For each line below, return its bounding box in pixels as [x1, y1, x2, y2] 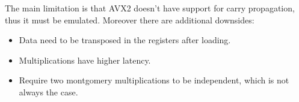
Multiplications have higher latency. [19, 53, 151, 66]
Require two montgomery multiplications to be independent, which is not [19, 74, 289, 86]
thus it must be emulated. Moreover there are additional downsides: [5, 13, 254, 26]
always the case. [19, 85, 78, 98]
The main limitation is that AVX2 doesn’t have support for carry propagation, [5, 2, 295, 14]
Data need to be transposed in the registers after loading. [19, 34, 231, 46]
